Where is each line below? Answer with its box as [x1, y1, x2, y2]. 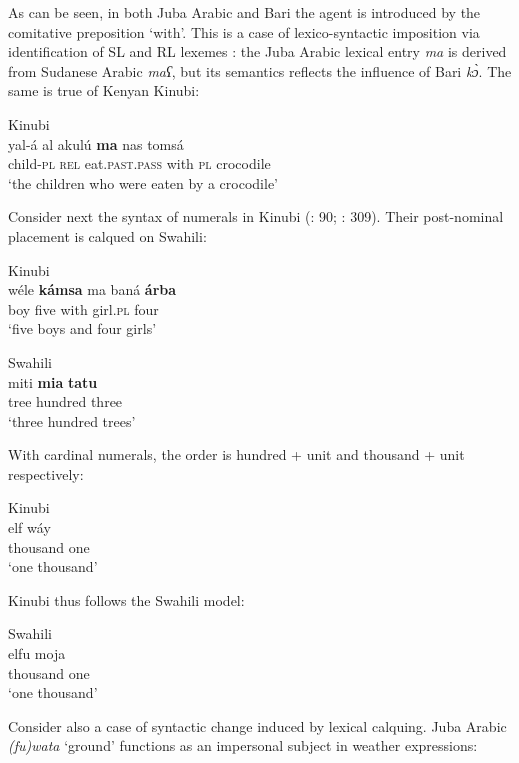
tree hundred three [8, 391, 123, 412]
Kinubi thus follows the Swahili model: [8, 589, 245, 610]
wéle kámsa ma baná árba [8, 279, 177, 300]
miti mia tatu [8, 371, 98, 392]
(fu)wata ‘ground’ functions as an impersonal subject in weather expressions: [8, 735, 478, 756]
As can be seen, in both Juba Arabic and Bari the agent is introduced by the [8, 2, 481, 22]
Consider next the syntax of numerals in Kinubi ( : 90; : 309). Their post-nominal [8, 206, 504, 227]
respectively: [8, 463, 84, 484]
